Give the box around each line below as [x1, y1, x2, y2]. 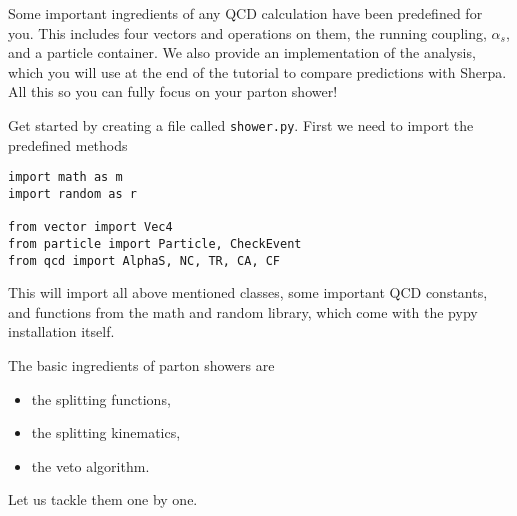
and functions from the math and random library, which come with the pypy [8, 301, 478, 322]
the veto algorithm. [31, 455, 150, 476]
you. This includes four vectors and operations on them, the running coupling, [8, 22, 487, 43]
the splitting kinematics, [31, 422, 181, 443]
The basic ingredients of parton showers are [8, 354, 275, 375]
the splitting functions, [31, 388, 171, 409]
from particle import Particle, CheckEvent [8, 236, 302, 251]
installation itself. [8, 321, 115, 342]
